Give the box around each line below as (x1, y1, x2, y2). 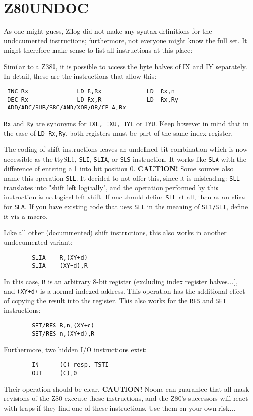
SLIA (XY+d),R (32, 262, 88, 270)
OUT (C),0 (32, 370, 77, 377)
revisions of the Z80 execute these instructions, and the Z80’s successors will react (4, 393, 248, 403)
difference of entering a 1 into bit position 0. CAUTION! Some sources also (4, 163, 234, 173)
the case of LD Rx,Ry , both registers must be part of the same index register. (4, 127, 233, 138)
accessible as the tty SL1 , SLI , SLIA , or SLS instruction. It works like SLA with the (4, 153, 246, 163)
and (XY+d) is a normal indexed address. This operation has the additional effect (4, 286, 245, 296)
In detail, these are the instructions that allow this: (4, 71, 157, 81)
